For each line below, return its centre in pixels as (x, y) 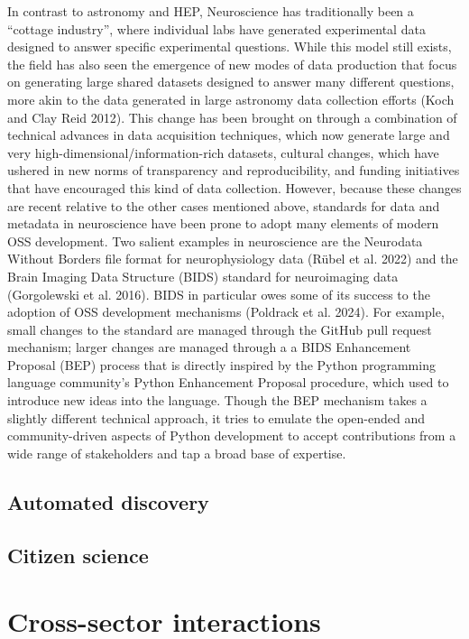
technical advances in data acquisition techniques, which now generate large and (229, 135)
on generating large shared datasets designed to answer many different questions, (231, 82)
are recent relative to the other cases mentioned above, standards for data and (224, 205)
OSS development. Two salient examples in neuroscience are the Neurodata (215, 241)
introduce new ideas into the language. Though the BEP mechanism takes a (217, 400)
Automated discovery (108, 501)
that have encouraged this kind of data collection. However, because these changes (234, 187)
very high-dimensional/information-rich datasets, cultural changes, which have (223, 152)
